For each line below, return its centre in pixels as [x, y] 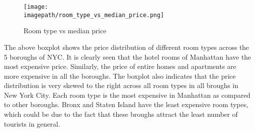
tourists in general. [32, 123]
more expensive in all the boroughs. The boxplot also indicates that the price [120, 76]
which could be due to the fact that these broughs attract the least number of [121, 114]
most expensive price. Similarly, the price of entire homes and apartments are [120, 66]
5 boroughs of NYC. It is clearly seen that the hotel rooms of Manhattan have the [127, 56]
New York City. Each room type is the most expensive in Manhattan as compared [127, 95]
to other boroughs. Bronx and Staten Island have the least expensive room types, [126, 104]
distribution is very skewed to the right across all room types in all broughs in [121, 85]
